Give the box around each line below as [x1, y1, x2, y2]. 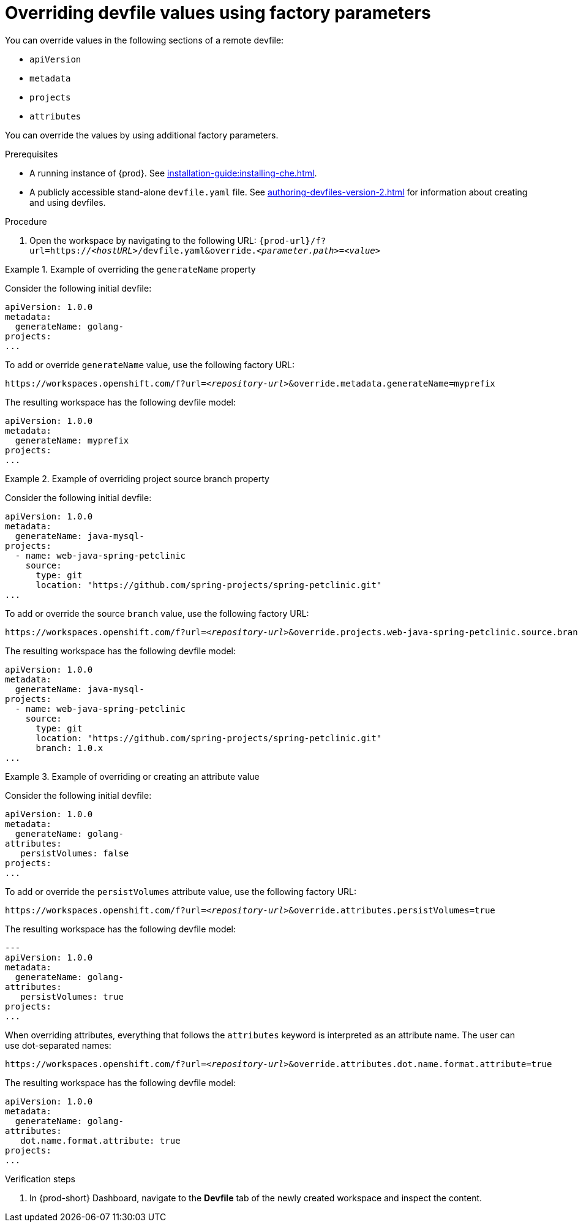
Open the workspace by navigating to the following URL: [29, 235, 257, 246]
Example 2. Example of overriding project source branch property [5, 473, 269, 484]
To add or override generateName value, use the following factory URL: [5, 359, 295, 370]
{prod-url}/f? [258, 235, 326, 246]
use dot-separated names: [5, 1040, 111, 1051]
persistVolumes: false [20, 848, 129, 858]
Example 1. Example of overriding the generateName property [5, 263, 256, 274]
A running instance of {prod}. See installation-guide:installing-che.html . [29, 167, 317, 178]
